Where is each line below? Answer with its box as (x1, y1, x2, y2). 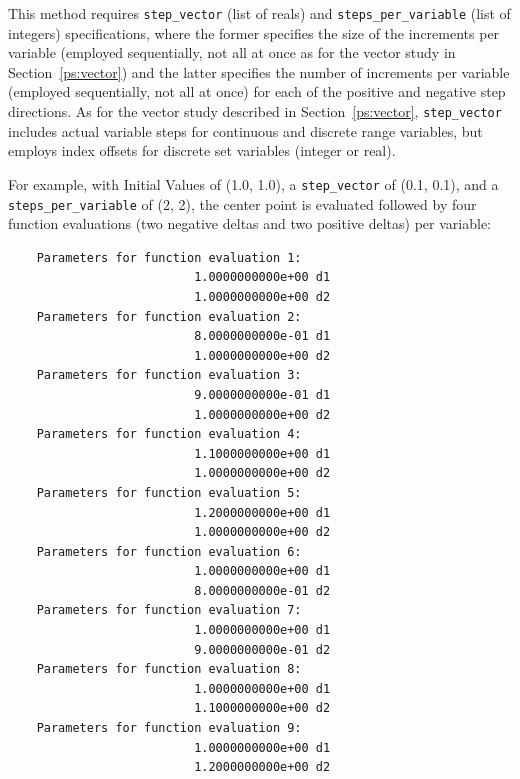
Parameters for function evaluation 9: (36, 721, 302, 736)
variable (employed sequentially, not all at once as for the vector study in (8, 42, 456, 63)
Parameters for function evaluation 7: (36, 603, 302, 618)
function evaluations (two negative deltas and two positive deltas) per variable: (8, 213, 491, 234)
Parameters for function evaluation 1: (36, 250, 302, 265)
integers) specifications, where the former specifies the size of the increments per (8, 22, 500, 43)
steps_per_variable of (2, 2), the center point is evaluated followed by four (8, 193, 477, 214)
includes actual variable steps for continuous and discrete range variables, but (8, 120, 483, 141)
